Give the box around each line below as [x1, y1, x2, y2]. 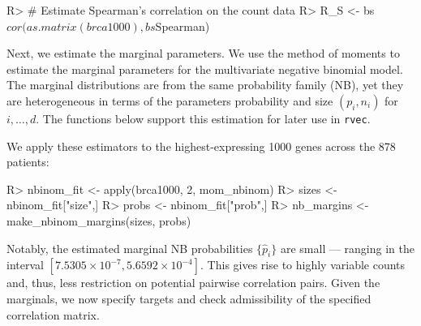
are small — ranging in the [280, 239, 415, 256]
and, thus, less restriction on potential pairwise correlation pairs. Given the [6, 274, 380, 291]
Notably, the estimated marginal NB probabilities [6, 239, 253, 256]
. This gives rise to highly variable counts [200, 256, 406, 273]
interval [6, 256, 44, 273]
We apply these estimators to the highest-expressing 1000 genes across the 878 [6, 137, 396, 154]
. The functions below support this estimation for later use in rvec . [36, 109, 371, 127]
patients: [6, 153, 49, 170]
